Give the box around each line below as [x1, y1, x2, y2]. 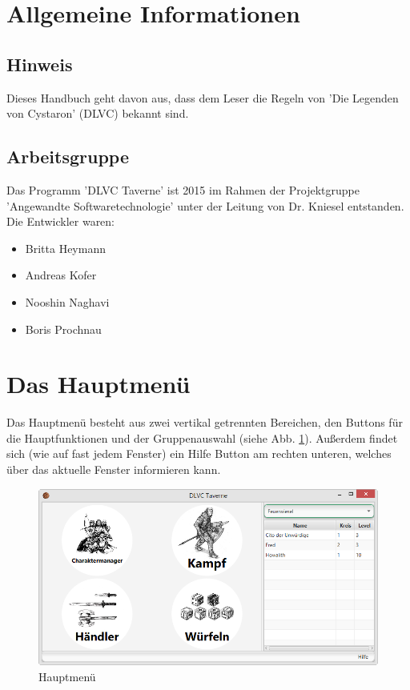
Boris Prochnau [25, 320, 102, 337]
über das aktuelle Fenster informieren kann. [6, 461, 221, 478]
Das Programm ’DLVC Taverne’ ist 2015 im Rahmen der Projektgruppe [6, 181, 360, 198]
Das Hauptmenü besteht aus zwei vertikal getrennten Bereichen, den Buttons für [6, 414, 403, 431]
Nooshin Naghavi [25, 293, 110, 310]
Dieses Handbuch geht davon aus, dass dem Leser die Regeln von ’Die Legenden [6, 89, 399, 106]
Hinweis [6, 51, 73, 76]
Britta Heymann [25, 239, 106, 256]
